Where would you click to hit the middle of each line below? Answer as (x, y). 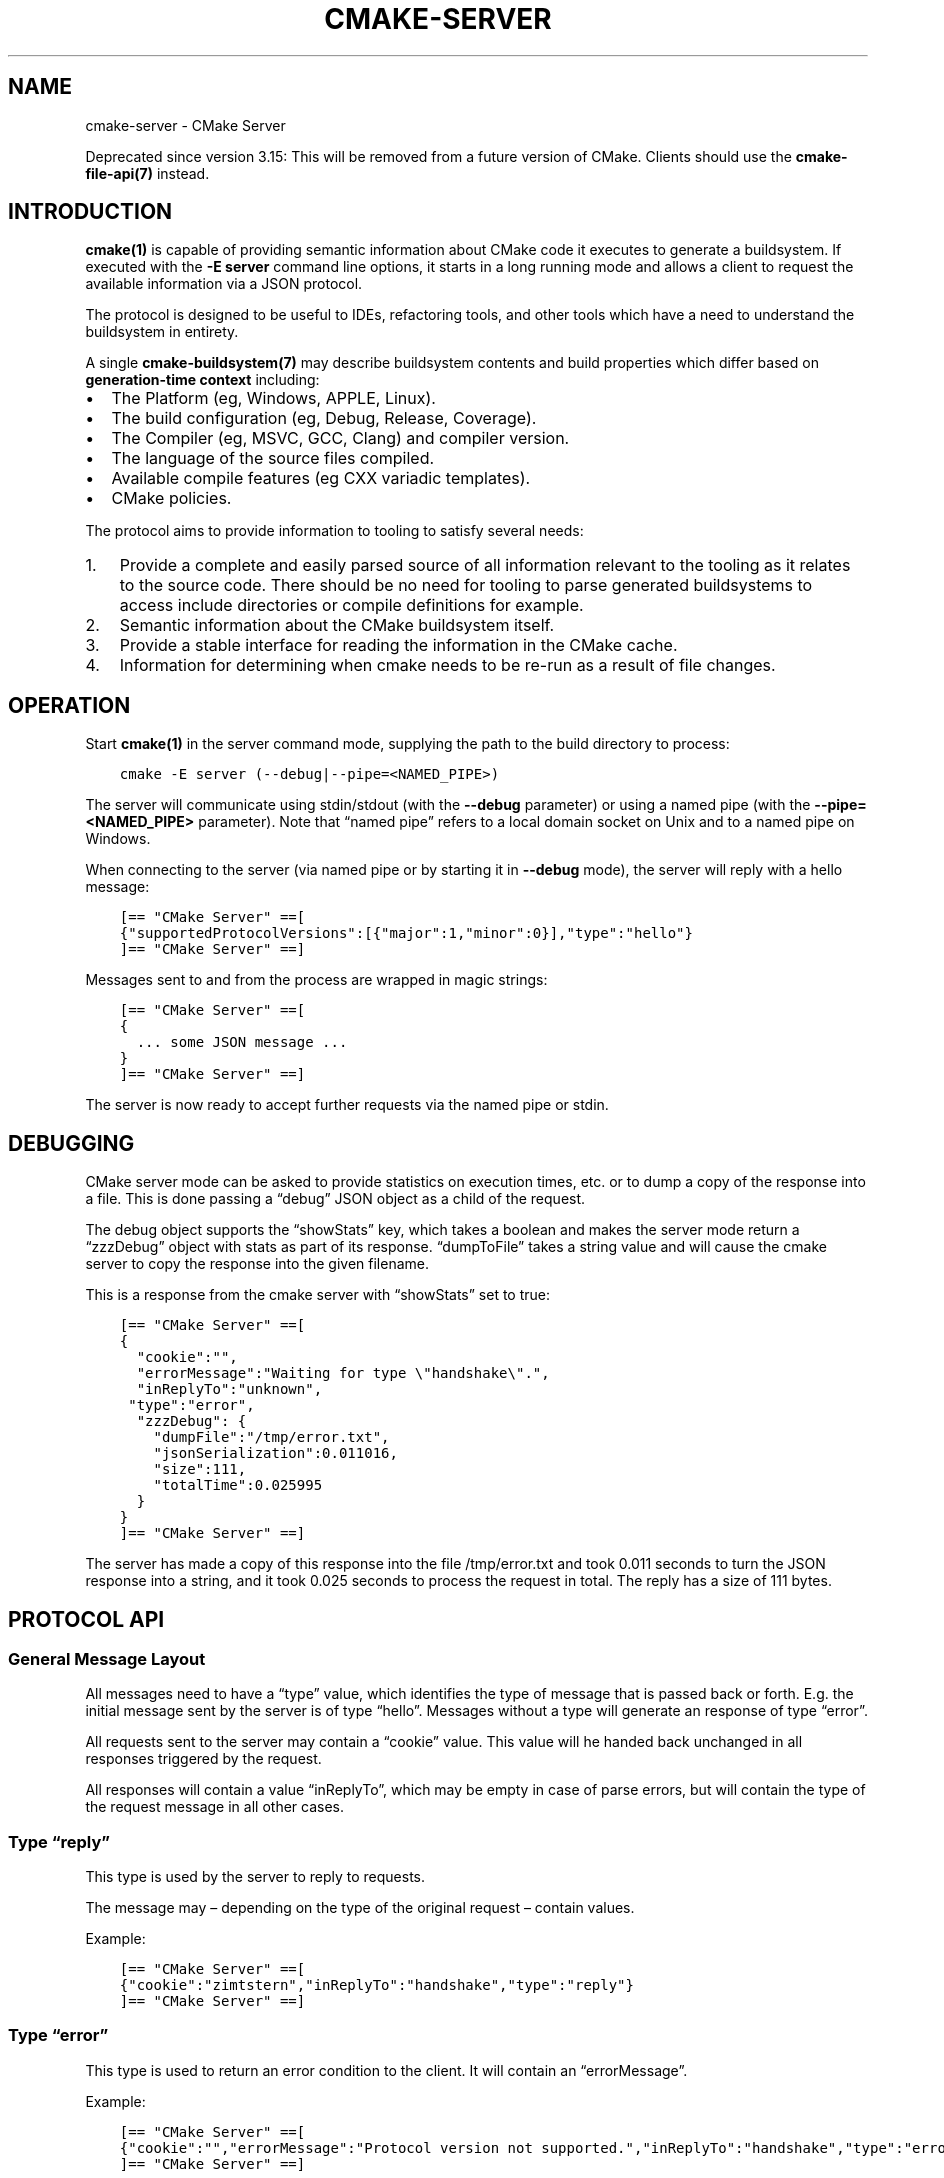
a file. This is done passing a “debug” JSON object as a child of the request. (335, 1199)
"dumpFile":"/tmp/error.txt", (271, 1437)
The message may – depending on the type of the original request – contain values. (360, 1908)
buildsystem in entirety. (162, 332)
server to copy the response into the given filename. (257, 1264)
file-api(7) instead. (147, 173)
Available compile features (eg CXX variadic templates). (321, 478)
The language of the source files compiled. (273, 458)
